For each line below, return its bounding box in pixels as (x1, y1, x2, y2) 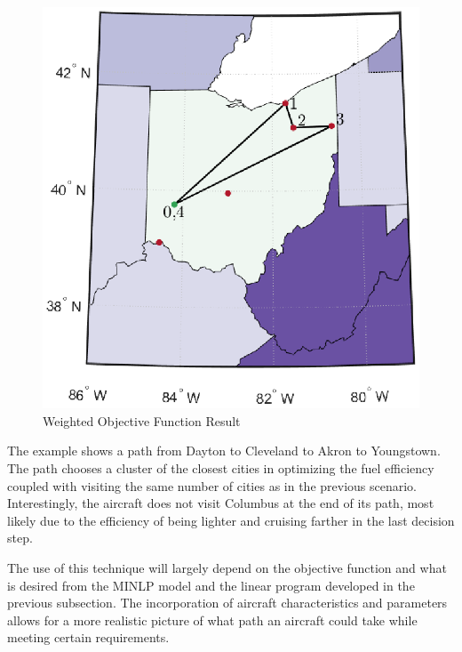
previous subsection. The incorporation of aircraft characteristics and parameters (7, 593, 448, 612)
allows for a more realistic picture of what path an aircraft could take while (7, 610, 418, 629)
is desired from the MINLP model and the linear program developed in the (7, 576, 415, 594)
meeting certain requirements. (7, 628, 170, 647)
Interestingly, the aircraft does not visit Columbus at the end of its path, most (7, 494, 434, 512)
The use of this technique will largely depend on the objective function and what (7, 558, 447, 576)
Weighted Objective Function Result (43, 411, 241, 430)
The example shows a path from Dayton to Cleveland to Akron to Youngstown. (7, 441, 441, 460)
